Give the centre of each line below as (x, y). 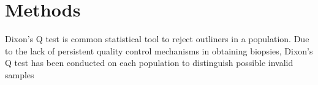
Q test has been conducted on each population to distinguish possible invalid (149, 63)
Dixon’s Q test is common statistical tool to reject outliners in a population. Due (157, 39)
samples (20, 74)
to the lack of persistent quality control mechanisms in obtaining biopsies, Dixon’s (159, 50)
